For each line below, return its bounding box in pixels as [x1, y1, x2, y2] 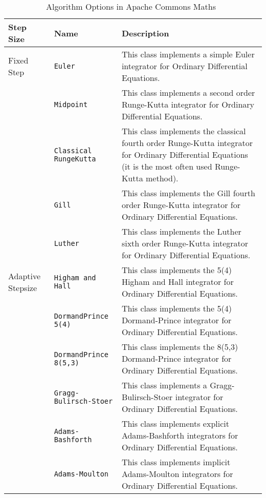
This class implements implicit [121, 456, 231, 468]
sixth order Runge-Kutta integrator [121, 237, 249, 249]
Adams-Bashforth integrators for [121, 429, 238, 441]
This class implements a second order [121, 87, 255, 98]
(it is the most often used [121, 160, 212, 172]
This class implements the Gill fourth [121, 187, 255, 199]
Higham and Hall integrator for [121, 276, 234, 287]
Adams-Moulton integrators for [121, 468, 233, 480]
